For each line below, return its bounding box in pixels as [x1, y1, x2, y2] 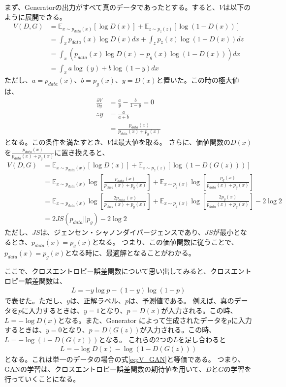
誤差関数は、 [25, 275, 66, 286]
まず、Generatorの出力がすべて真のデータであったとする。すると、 [4, 2, 219, 12]
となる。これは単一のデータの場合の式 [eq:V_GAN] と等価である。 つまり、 [4, 354, 245, 364]
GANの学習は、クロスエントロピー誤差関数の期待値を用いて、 [4, 363, 206, 374]
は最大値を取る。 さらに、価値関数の [111, 137, 231, 147]
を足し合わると [178, 334, 226, 344]
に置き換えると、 [54, 147, 109, 158]
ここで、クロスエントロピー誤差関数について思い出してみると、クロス [4, 266, 231, 276]
